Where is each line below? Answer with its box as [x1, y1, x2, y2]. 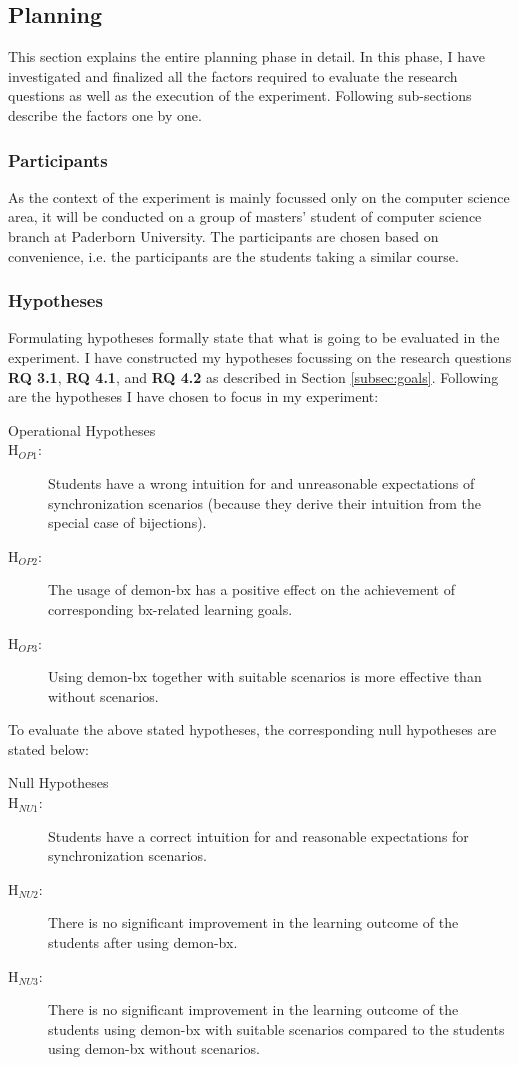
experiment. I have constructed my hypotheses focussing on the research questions [8, 346, 512, 367]
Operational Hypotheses [8, 419, 156, 440]
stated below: [8, 738, 89, 759]
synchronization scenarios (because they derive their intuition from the [48, 492, 481, 513]
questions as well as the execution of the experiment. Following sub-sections [8, 85, 472, 106]
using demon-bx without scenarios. [48, 1038, 260, 1059]
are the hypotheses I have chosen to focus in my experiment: [8, 386, 379, 407]
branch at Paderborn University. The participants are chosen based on [8, 225, 439, 246]
